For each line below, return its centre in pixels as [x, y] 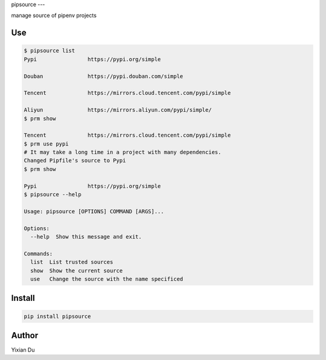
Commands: [38, 253]
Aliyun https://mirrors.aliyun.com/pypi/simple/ [118, 110]
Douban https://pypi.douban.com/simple [104, 76]
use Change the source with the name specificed [107, 279]
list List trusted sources [72, 262]
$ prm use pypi [46, 144]
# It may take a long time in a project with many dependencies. [123, 152]
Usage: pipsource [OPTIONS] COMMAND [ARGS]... [94, 211]
